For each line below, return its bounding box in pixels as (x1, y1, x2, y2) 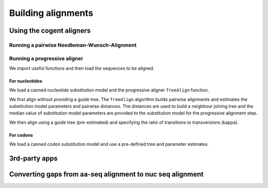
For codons (9, 132, 33, 138)
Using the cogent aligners (9, 26, 91, 35)
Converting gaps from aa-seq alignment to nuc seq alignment (9, 170, 204, 179)
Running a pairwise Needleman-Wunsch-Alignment (9, 41, 137, 48)
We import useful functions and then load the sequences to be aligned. (9, 65, 155, 71)
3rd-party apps (9, 154, 58, 163)
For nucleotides (9, 78, 42, 84)
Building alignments (9, 7, 94, 18)
